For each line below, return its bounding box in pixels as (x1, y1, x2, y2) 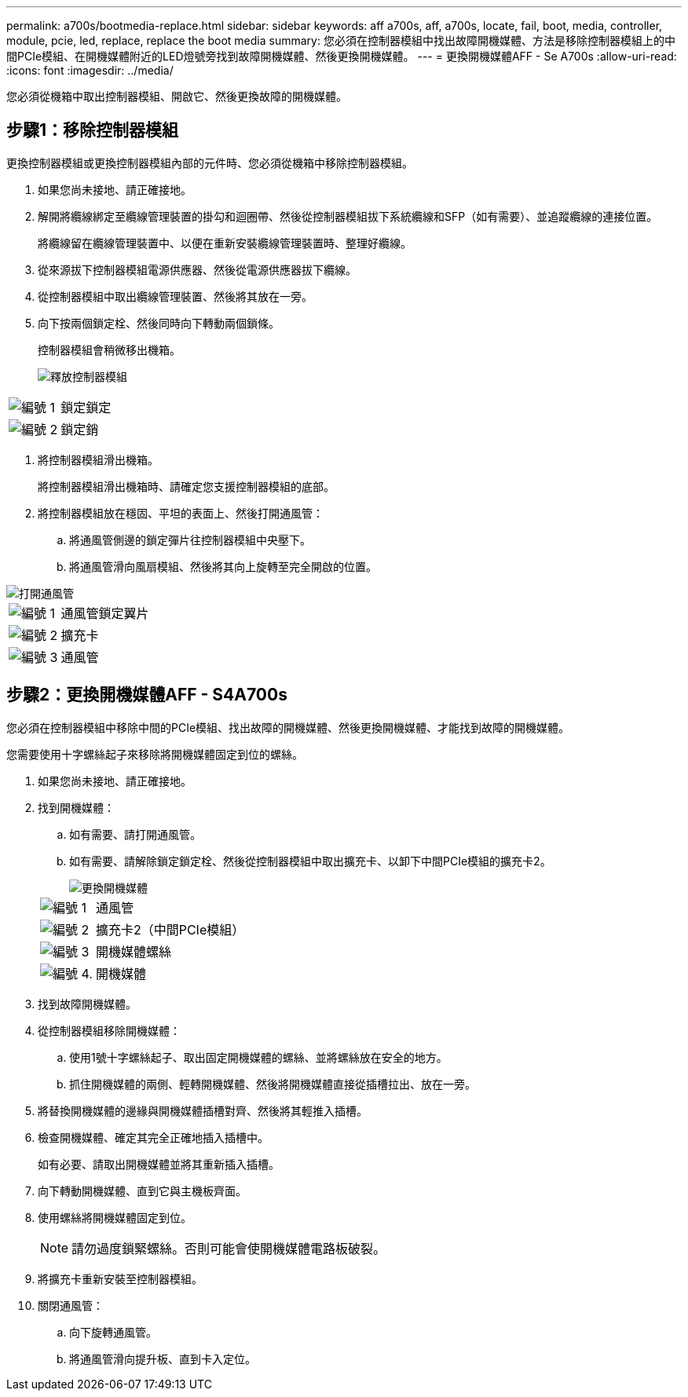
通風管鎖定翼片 (60, 605, 149, 621)
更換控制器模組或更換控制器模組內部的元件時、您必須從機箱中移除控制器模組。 (6, 155, 413, 170)
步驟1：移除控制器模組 (6, 120, 179, 141)
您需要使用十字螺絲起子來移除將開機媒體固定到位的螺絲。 (6, 747, 303, 761)
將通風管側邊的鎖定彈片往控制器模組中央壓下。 (69, 532, 311, 547)
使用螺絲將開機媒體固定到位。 (38, 1210, 192, 1224)
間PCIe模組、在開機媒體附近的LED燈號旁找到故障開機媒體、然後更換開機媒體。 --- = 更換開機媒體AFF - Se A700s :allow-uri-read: (6, 49, 677, 63)
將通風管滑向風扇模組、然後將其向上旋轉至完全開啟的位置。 (69, 559, 377, 573)
